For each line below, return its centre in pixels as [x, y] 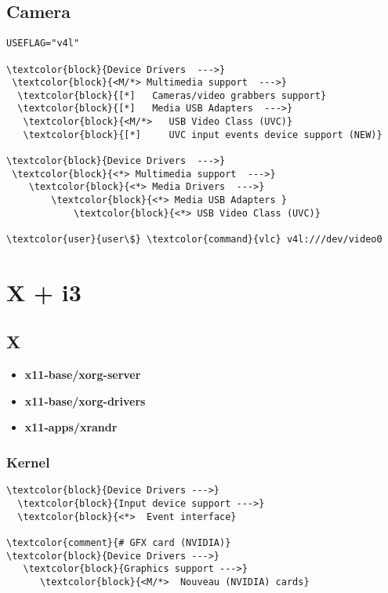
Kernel [28, 462]
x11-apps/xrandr [71, 427]
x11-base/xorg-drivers [85, 400]
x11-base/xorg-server [83, 375]
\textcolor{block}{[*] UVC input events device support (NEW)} [203, 135]
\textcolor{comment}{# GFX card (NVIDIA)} [119, 542]
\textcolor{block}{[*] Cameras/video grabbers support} [172, 95]
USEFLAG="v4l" [43, 44]
